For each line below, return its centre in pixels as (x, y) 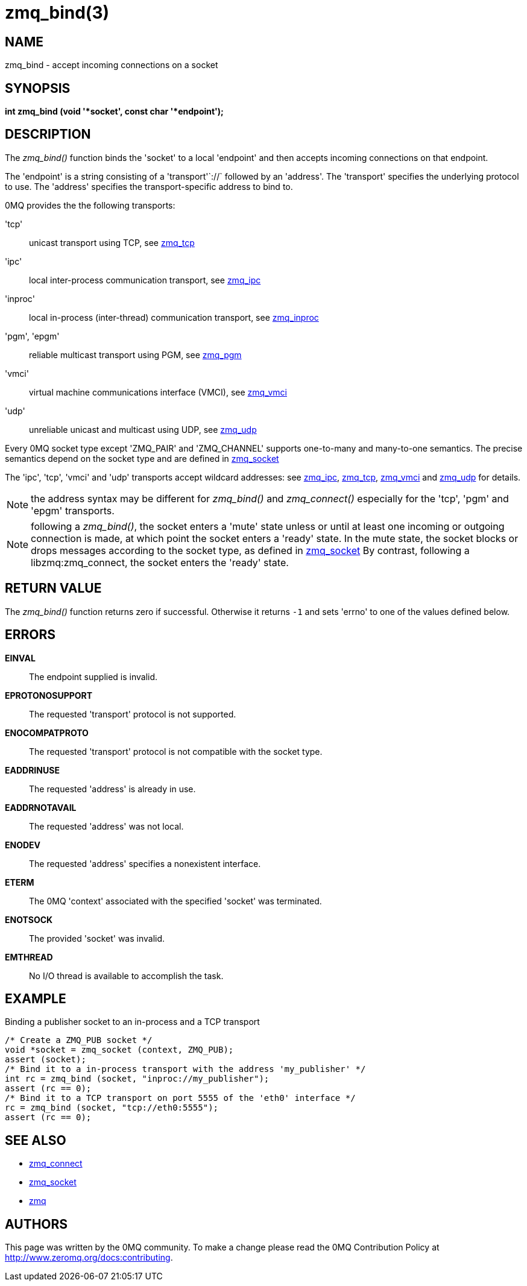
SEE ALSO (36, 1140)
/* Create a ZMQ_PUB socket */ (79, 1040)
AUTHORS (36, 1224)
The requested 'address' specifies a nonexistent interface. (145, 863)
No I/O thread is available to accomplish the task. (126, 976)
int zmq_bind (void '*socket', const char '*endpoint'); (114, 112)
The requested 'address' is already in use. (112, 789)
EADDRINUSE (32, 770)
